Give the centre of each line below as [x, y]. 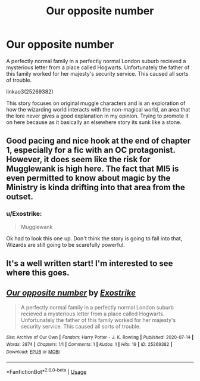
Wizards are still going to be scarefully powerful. [65, 244]
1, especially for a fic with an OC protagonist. [91, 150]
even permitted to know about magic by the [88, 178]
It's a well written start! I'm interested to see [90, 264]
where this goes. [38, 273]
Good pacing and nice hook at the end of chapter [99, 141]
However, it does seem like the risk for [78, 159]
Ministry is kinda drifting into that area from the [96, 188]
